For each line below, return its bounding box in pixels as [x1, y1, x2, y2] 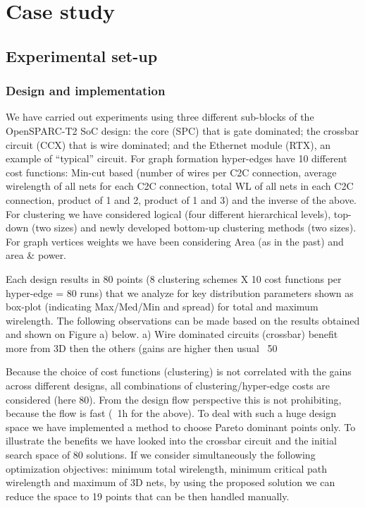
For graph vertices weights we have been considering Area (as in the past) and [6, 234, 344, 248]
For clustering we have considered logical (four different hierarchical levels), [6, 206, 331, 221]
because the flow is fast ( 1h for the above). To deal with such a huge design [6, 406, 336, 421]
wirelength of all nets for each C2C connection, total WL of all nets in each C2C [6, 179, 354, 193]
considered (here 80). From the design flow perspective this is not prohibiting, [6, 392, 342, 406]
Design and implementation [6, 82, 166, 99]
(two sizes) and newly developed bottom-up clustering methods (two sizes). [31, 220, 357, 235]
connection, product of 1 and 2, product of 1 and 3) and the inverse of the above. [6, 192, 357, 207]
